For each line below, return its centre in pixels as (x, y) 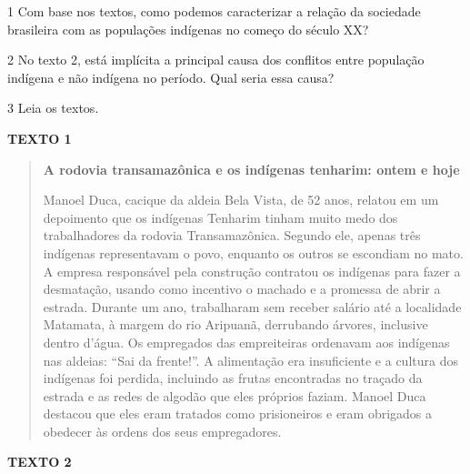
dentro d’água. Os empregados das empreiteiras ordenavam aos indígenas (246, 342)
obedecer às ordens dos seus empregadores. (162, 431)
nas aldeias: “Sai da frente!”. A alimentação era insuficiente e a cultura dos (250, 360)
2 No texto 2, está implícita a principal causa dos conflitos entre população (216, 60)
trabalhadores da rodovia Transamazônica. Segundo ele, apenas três (232, 235)
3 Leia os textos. (53, 108)
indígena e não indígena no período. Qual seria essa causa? (171, 77)
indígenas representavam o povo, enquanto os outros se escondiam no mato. (253, 252)
